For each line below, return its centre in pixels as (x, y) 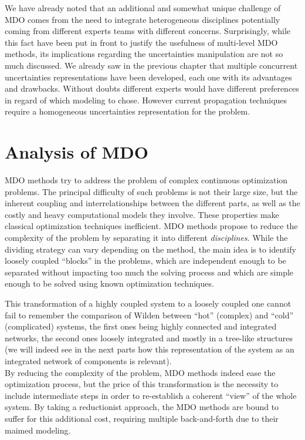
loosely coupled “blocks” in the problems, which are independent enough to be (145, 261)
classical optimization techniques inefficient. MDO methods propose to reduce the (151, 226)
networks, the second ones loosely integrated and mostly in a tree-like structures (149, 337)
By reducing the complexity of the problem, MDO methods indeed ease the (140, 372)
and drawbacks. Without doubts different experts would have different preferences (152, 88)
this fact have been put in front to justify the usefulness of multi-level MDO (141, 42)
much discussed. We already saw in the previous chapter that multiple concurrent (151, 65)
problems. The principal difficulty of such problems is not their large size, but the (151, 191)
